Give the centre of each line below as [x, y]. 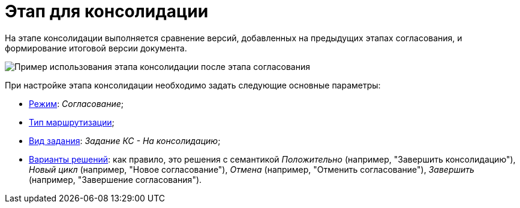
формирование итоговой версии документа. [96, 48]
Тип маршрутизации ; [72, 122]
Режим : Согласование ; [76, 103]
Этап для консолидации [107, 11]
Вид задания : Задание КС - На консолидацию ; [125, 140]
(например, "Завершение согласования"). [115, 179]
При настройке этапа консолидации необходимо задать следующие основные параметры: [193, 85]
